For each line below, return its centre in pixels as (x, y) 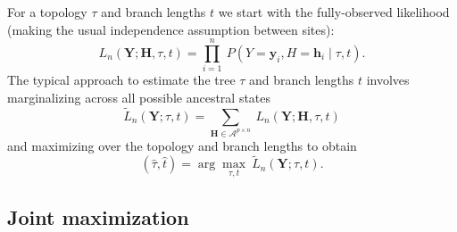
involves (388, 80)
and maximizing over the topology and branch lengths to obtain (182, 145)
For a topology (47, 12)
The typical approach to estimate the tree (121, 80)
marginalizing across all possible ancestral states (139, 97)
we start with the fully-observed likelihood (334, 12)
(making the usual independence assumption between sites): (171, 29)
